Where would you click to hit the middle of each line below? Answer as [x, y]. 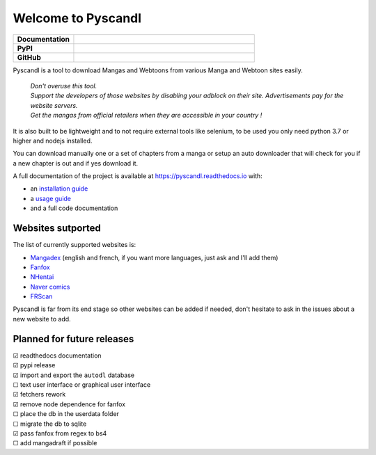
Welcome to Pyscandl [77, 18]
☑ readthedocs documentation [57, 356]
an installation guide [59, 189]
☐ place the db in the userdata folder [66, 414]
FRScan [41, 296]
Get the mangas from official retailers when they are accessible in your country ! [146, 115]
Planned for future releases [73, 338]
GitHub [29, 57]
